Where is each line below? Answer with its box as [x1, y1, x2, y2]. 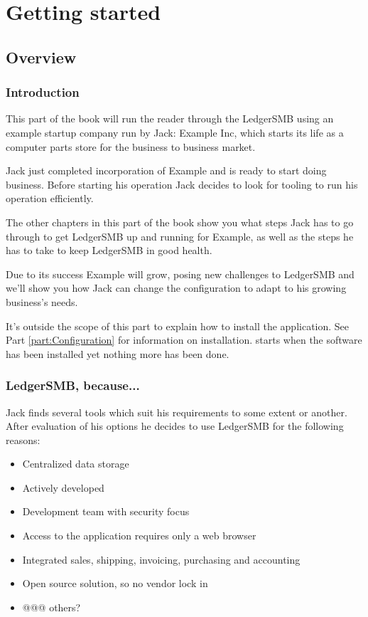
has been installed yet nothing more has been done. [6, 346, 229, 361]
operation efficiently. [6, 191, 94, 206]
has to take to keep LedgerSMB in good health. [6, 243, 212, 258]
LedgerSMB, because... [6, 376, 140, 394]
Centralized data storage [22, 456, 129, 471]
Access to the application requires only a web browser [22, 528, 256, 543]
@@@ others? [22, 599, 81, 614]
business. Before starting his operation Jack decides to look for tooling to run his [6, 176, 358, 191]
